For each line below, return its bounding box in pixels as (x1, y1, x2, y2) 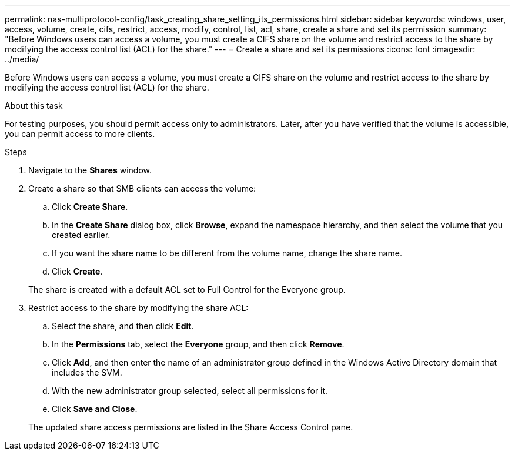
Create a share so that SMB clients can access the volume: (28, 183, 256, 193)
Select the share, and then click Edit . (52, 321, 194, 331)
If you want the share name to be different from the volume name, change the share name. (52, 248, 402, 258)
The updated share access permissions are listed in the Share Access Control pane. (28, 422, 353, 432)
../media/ (5, 54, 39, 64)
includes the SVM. (52, 367, 122, 377)
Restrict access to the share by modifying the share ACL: (28, 303, 249, 313)
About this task (5, 101, 63, 111)
